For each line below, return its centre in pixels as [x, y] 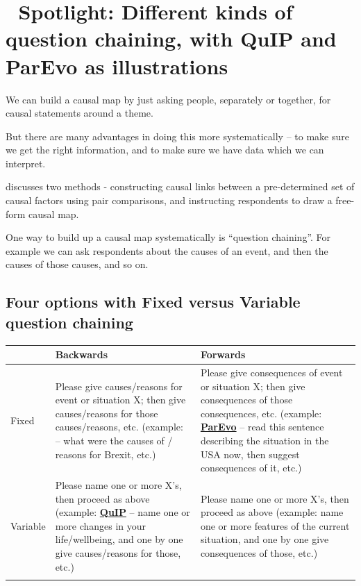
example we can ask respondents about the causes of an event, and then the [167, 250]
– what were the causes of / [114, 440]
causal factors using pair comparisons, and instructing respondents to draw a [169, 200]
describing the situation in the [265, 440]
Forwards [223, 354]
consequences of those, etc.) [259, 552]
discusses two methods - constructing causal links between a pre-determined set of [180, 186]
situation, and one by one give [265, 539]
